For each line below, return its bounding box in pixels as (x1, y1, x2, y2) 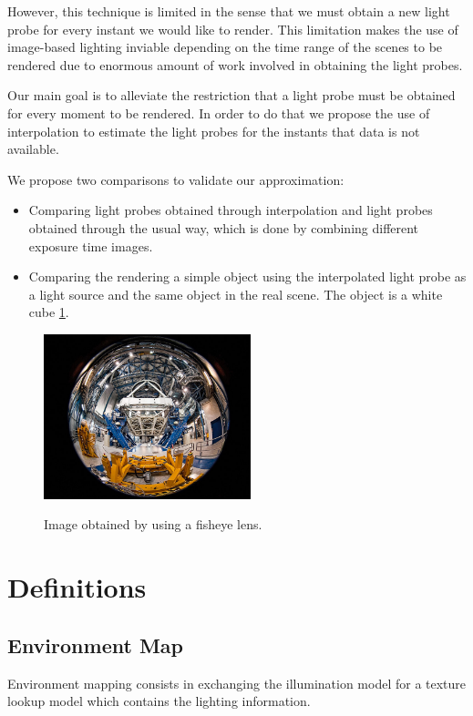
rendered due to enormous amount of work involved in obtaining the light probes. (7, 55, 463, 74)
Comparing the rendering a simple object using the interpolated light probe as (28, 267, 467, 286)
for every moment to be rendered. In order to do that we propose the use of (7, 103, 430, 122)
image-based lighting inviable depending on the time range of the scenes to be (7, 37, 443, 56)
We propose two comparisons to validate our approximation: (7, 169, 344, 189)
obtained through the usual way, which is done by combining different (28, 218, 419, 237)
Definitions (7, 568, 147, 606)
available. (7, 139, 59, 159)
